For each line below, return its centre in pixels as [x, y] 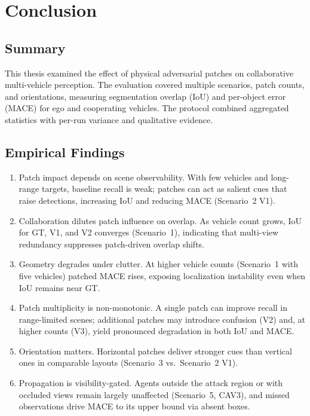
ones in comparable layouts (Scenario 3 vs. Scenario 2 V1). [128, 363]
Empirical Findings [65, 152]
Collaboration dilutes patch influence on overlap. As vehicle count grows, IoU [160, 220]
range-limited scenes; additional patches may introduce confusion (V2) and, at [162, 319]
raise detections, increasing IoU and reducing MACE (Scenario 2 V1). [147, 200]
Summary [35, 48]
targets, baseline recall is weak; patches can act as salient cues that [164, 189]
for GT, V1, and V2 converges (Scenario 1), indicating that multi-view [149, 232]
